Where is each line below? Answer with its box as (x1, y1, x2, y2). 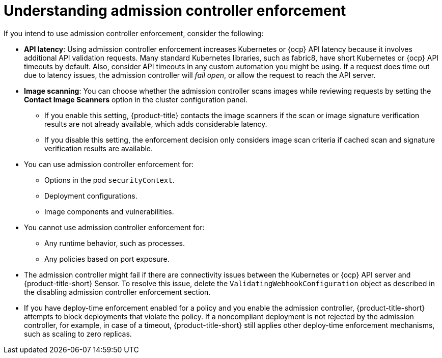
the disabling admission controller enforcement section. (24, 287, 211, 296)
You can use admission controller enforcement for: (24, 159, 194, 169)
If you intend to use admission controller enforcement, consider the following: (4, 29, 264, 38)
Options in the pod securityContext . (44, 175, 175, 184)
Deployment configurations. (44, 191, 137, 200)
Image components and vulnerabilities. (44, 207, 174, 216)
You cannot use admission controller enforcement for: (24, 223, 205, 232)
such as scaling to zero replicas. (24, 329, 132, 338)
